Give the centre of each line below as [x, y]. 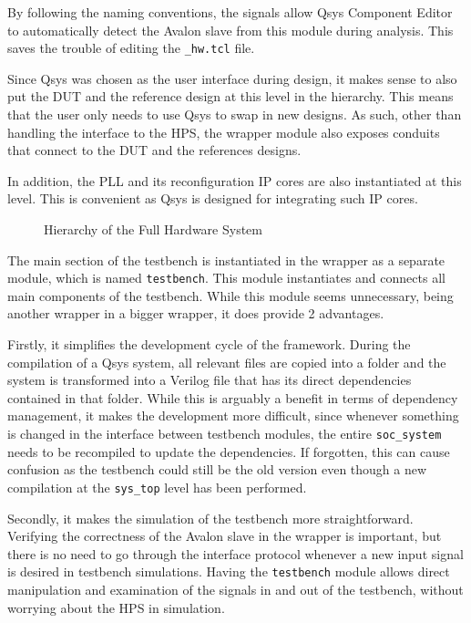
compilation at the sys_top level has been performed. [157, 487]
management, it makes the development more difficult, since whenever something [233, 415]
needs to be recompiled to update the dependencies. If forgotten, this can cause [229, 451]
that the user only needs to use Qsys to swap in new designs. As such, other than [235, 114]
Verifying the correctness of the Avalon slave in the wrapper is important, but [225, 536]
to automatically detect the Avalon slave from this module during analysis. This [230, 30]
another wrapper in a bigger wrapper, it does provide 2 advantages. [196, 313]
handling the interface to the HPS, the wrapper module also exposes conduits [224, 132]
